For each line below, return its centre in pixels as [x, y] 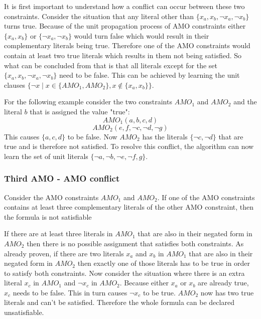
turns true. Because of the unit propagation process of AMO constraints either [125, 26]
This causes [22, 136]
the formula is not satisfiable [48, 216]
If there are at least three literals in [58, 233]
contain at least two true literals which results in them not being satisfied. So [123, 55]
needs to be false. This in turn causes [70, 292]
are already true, [223, 283]
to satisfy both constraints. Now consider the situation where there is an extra [124, 273]
